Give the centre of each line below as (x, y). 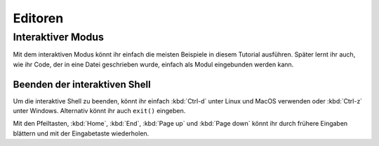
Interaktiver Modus (59, 37)
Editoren (38, 18)
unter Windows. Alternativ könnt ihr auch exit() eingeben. (99, 111)
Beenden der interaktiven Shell (82, 84)
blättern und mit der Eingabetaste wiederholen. (81, 133)
